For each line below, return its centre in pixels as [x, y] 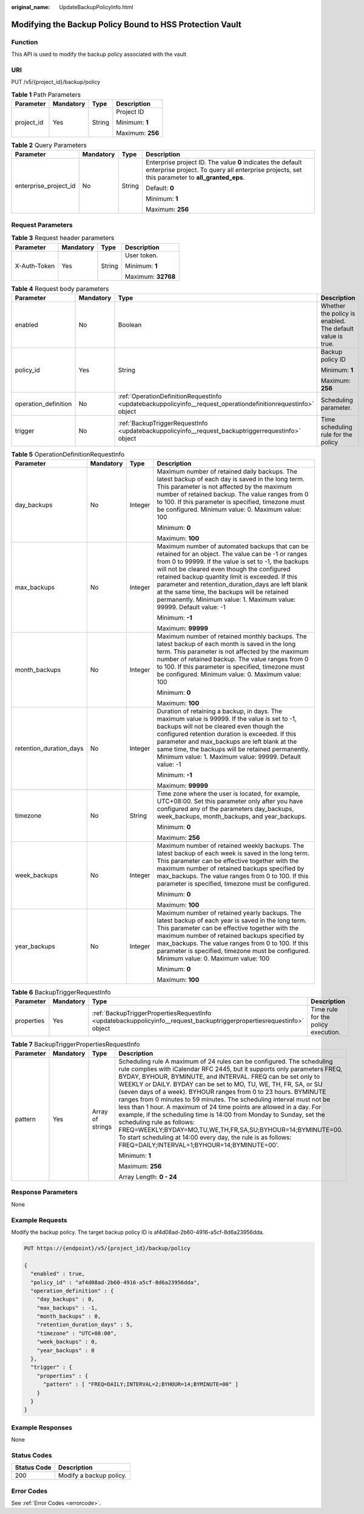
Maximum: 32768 [150, 277]
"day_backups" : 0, [66, 1299]
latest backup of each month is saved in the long [226, 644]
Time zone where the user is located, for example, [228, 794]
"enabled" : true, [58, 1274]
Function [25, 42]
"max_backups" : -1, [67, 1308]
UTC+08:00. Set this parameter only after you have [230, 801]
